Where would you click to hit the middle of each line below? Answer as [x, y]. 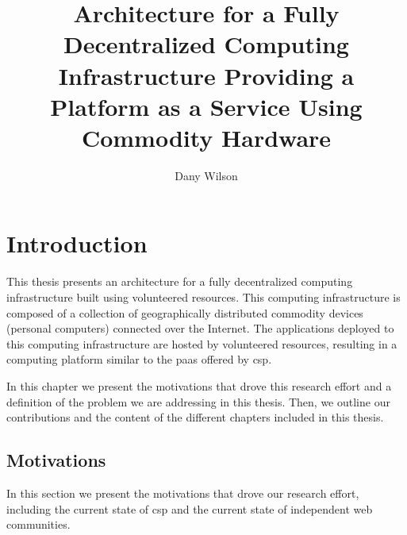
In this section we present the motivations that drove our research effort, [183, 493]
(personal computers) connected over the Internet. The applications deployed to [200, 328]
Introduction [77, 243]
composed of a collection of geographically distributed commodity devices [185, 312]
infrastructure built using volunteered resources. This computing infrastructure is [203, 297]
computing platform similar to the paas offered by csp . [139, 359]
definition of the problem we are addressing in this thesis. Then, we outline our [198, 401]
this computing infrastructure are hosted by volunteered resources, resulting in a [202, 343]
